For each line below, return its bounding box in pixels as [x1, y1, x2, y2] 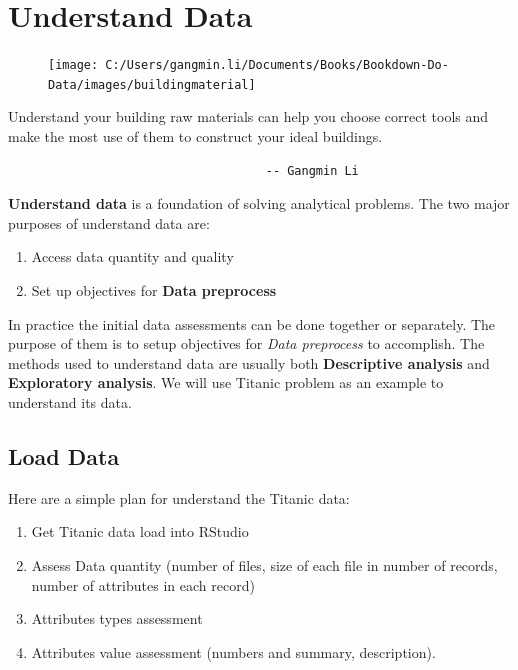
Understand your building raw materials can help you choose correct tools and [8, 106, 489, 127]
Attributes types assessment [31, 608, 203, 629]
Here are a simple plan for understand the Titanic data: [8, 487, 350, 508]
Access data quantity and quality [31, 246, 234, 267]
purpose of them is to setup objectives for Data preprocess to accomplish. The [8, 333, 485, 354]
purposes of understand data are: [8, 212, 210, 233]
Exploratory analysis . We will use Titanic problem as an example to [8, 372, 444, 393]
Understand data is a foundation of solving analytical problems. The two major [8, 193, 510, 214]
